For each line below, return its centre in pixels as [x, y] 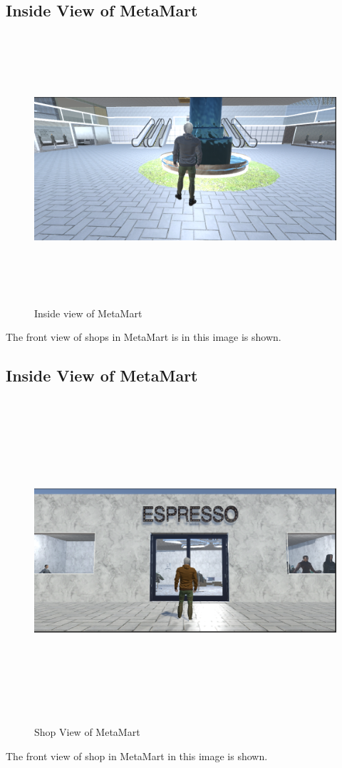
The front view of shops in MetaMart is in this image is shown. [144, 337]
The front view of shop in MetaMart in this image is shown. [137, 756]
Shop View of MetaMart [87, 732]
